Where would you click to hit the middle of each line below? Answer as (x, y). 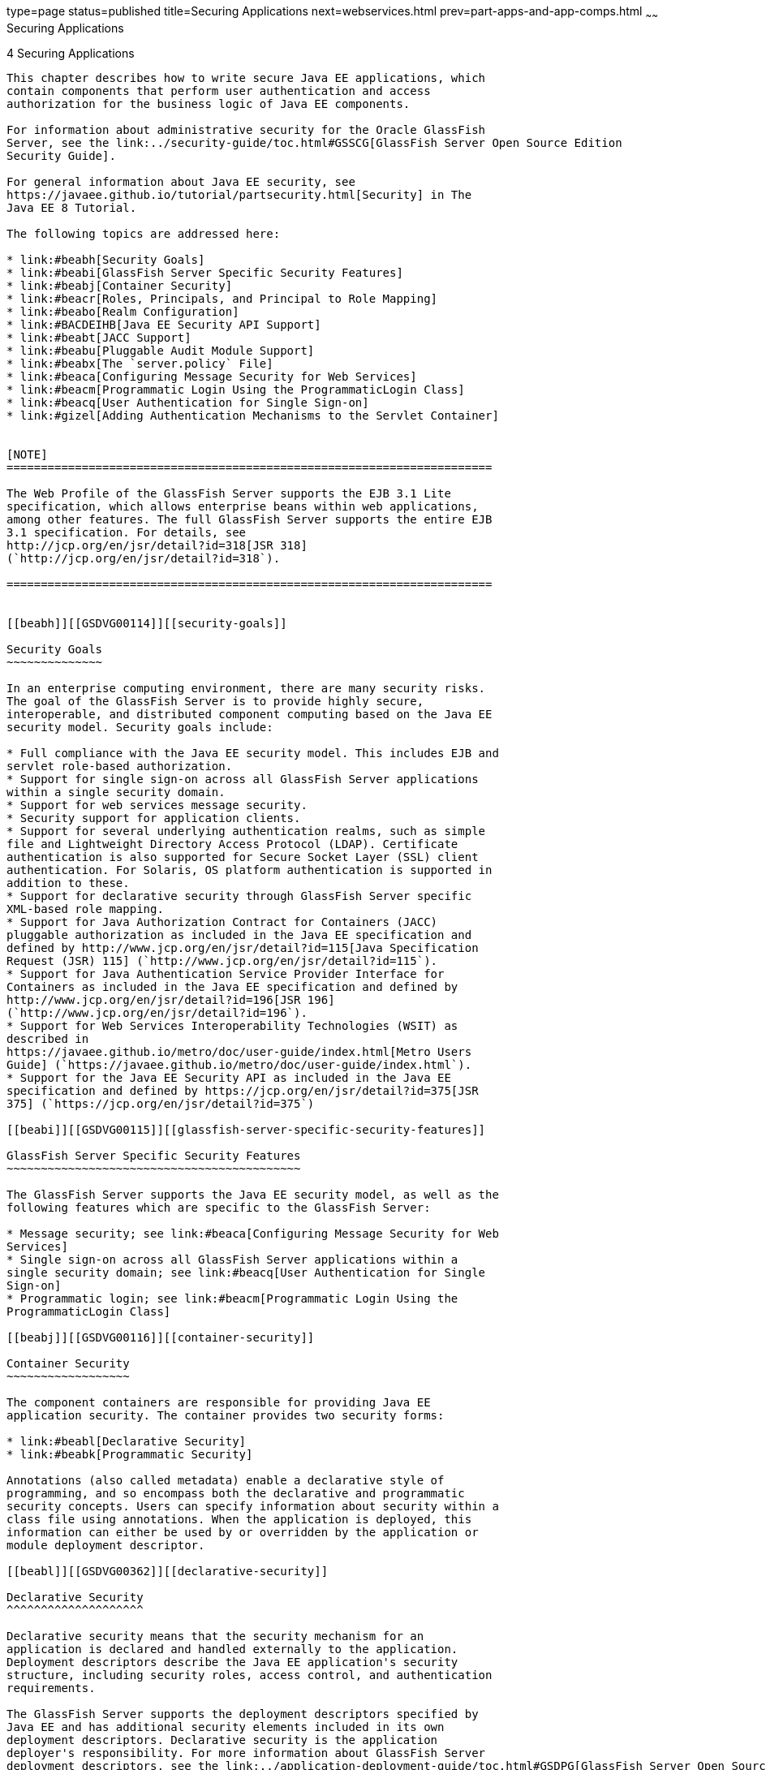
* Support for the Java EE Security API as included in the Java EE (229, 1077)
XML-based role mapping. (85, 909)
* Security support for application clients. (154, 818)
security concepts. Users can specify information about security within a (253, 1506)
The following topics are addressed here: (144, 233)
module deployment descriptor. (106, 1545)
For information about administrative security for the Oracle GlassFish (246, 129)
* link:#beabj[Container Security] (120, 285)
